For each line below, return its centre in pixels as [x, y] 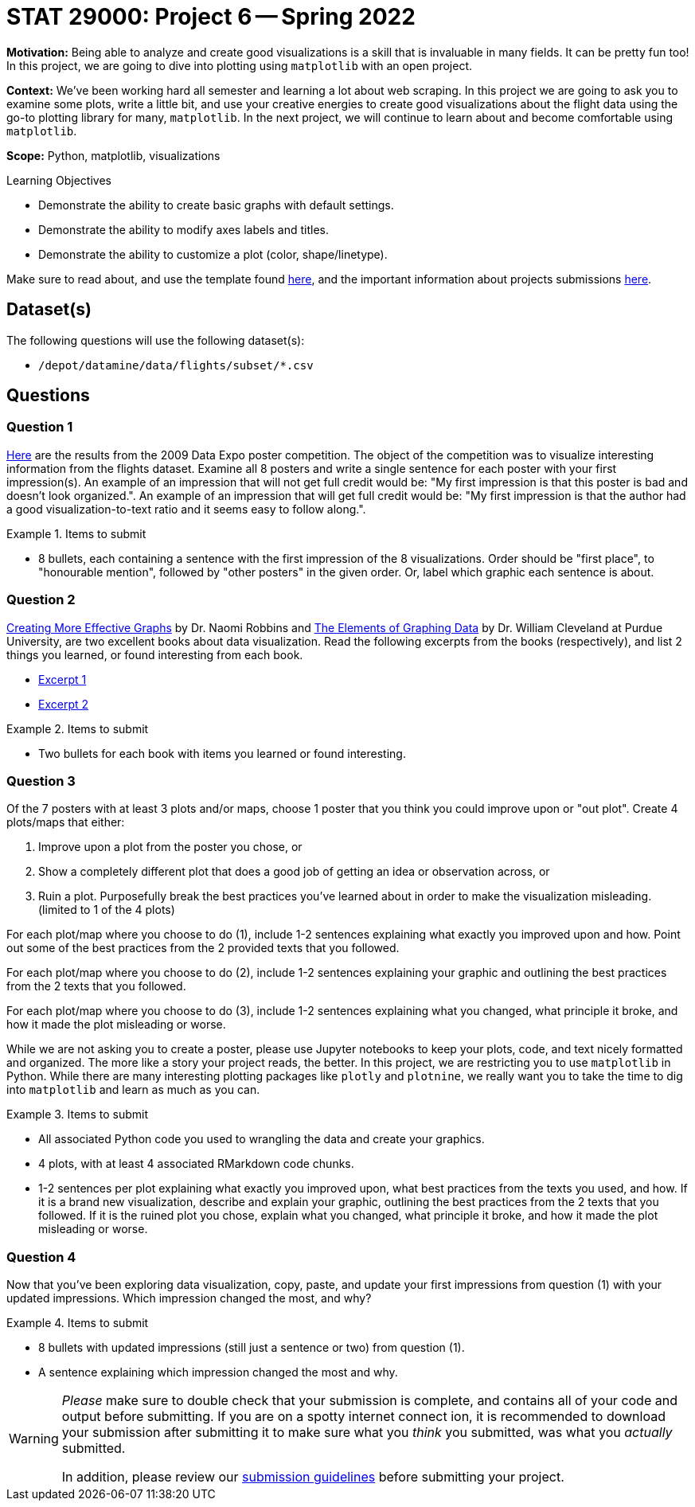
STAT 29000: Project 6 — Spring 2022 [211, 17]
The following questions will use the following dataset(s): [156, 340]
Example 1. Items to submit [76, 533]
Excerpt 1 [62, 679]
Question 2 [41, 600]
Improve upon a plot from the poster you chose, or [170, 847]
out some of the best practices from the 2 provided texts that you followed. [203, 948]
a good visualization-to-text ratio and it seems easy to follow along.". [186, 509]
